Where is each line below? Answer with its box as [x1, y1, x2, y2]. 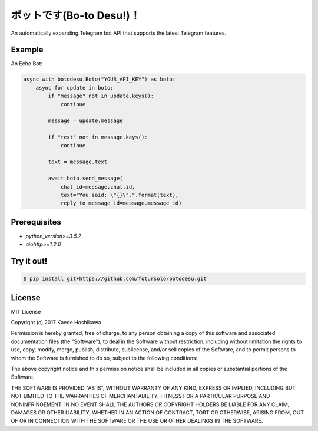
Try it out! [11, 256, 48, 266]
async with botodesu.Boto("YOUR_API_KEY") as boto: [23, 76, 176, 83]
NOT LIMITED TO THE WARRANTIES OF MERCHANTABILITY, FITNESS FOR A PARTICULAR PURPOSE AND [11, 393, 270, 400]
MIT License [11, 308, 41, 315]
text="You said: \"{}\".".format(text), [60, 192, 179, 198]
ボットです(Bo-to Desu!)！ [11, 9, 141, 22]
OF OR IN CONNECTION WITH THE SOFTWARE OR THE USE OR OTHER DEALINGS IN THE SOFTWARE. [11, 417, 263, 425]
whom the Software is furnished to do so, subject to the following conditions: [11, 354, 198, 361]
